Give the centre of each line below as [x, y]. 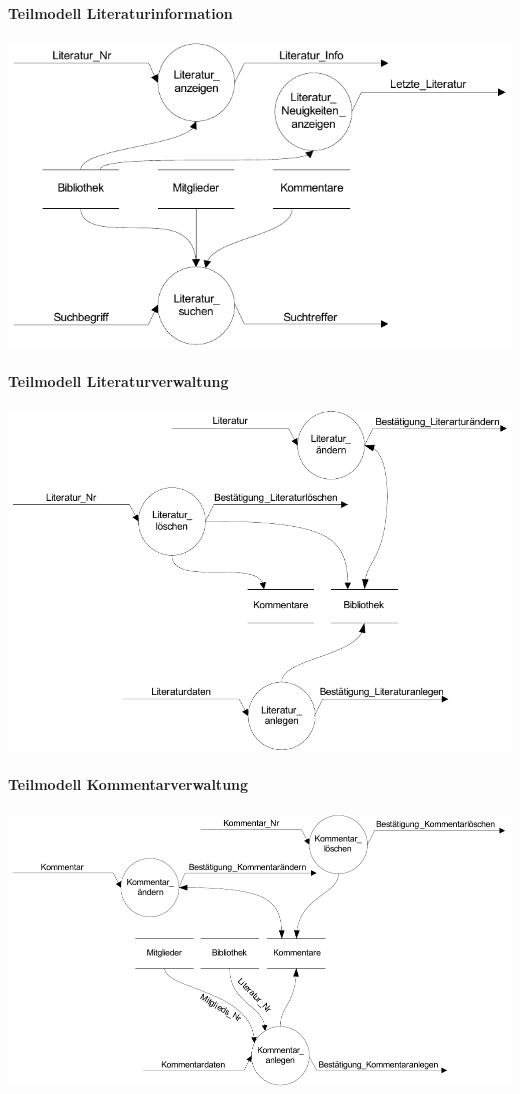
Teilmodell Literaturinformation [120, 12]
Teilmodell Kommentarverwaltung [128, 784]
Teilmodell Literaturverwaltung [118, 380]
